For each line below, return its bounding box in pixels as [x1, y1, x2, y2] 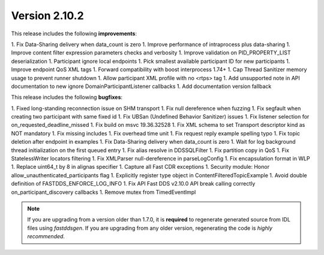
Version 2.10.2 [11, 9, 84, 22]
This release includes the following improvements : [11, 30, 137, 37]
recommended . [27, 233, 65, 240]
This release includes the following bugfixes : [11, 93, 123, 101]
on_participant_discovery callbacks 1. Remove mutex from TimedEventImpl [11, 189, 196, 196]
